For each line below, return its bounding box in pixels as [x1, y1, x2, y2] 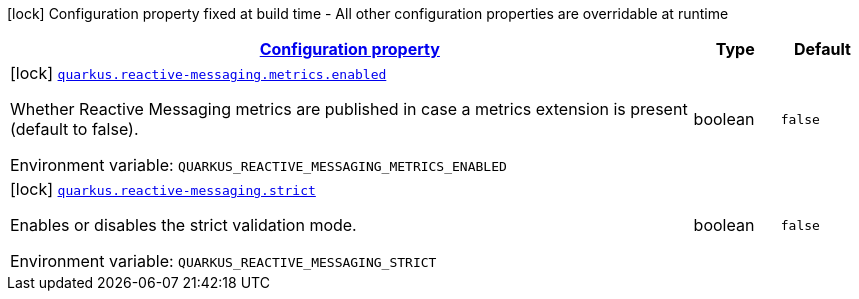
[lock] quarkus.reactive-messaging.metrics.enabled [10, 63, 387, 83]
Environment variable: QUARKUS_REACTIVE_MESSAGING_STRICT [10, 251, 437, 271]
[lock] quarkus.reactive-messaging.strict [10, 179, 316, 199]
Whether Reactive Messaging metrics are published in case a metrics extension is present [10, 99, 688, 119]
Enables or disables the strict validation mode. [10, 215, 357, 235]
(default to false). [10, 119, 139, 139]
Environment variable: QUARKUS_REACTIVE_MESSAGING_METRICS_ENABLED [10, 155, 507, 175]
